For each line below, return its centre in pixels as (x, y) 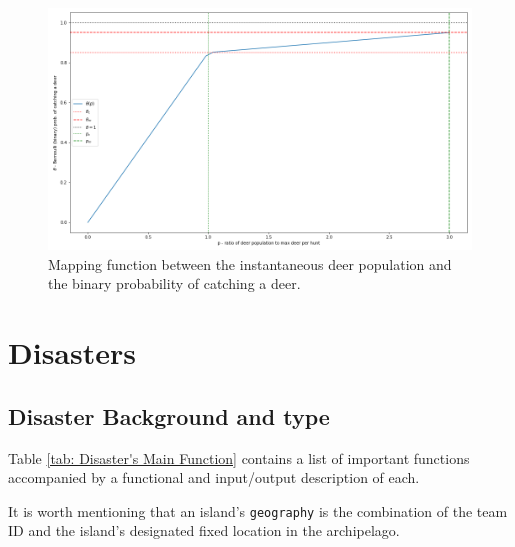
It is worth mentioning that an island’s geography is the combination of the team (258, 510)
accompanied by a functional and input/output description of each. (214, 477)
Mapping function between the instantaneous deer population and (250, 263)
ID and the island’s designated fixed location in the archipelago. (204, 530)
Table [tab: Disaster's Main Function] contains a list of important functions (239, 457)
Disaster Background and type (169, 415)
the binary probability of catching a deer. (174, 283)
